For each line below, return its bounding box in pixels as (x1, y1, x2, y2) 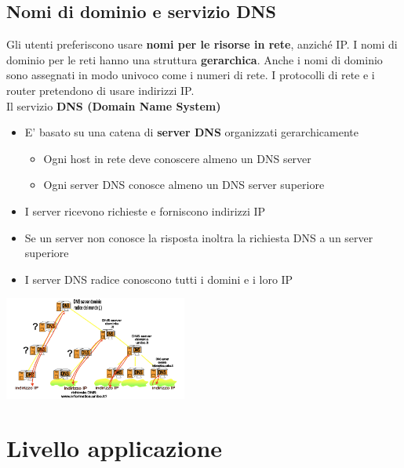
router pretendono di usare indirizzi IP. (6, 82, 195, 98)
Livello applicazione (6, 432, 223, 464)
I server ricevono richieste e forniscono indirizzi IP (24, 202, 266, 219)
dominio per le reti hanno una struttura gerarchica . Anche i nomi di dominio (6, 51, 383, 67)
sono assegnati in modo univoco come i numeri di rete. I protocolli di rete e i (6, 67, 375, 83)
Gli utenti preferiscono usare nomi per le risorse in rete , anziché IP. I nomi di (6, 36, 398, 53)
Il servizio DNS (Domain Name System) (6, 97, 221, 114)
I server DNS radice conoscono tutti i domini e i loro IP (24, 270, 293, 287)
